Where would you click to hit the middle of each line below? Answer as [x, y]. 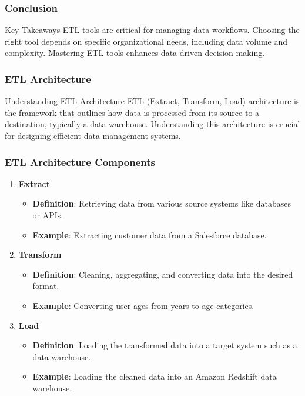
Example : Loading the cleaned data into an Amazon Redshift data [155, 376]
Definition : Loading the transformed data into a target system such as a [165, 345]
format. [46, 286]
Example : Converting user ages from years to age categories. [143, 305]
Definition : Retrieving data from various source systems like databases [162, 203]
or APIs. [48, 215]
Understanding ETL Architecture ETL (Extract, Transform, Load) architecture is [152, 101]
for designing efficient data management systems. [93, 135]
